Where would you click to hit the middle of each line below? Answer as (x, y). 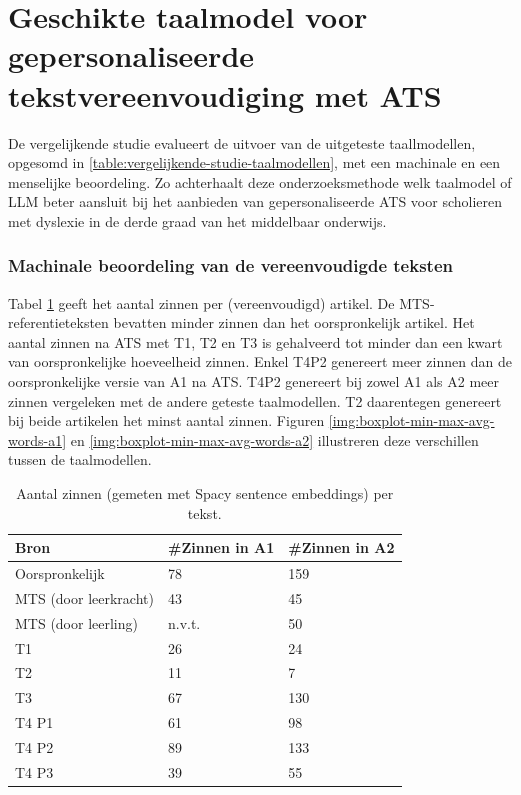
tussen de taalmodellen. (80, 459)
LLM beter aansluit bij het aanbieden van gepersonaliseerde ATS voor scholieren (255, 201)
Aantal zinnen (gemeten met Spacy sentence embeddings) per (205, 493)
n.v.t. (184, 622)
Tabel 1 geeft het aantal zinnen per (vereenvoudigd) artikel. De (201, 302)
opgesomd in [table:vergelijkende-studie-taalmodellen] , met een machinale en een (254, 162)
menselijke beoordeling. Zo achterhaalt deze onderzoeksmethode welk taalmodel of (260, 181)
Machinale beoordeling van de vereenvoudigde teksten (230, 265)
